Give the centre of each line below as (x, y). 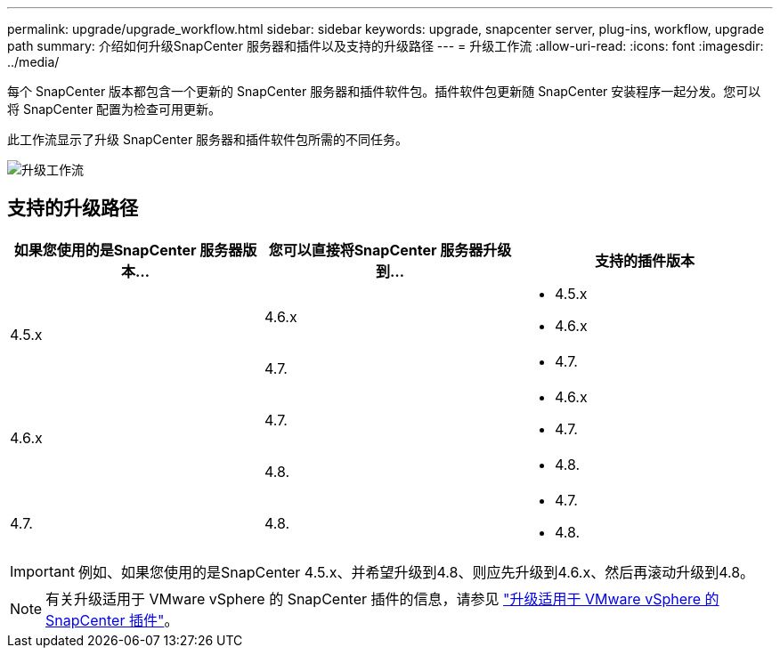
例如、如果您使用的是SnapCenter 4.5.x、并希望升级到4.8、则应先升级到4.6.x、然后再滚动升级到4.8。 (416, 572)
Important (42, 571)
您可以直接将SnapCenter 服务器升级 (390, 250)
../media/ (33, 62)
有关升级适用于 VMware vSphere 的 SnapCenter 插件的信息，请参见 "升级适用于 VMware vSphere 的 (382, 598)
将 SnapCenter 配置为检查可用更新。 (114, 109)
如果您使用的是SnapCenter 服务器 (128, 250)
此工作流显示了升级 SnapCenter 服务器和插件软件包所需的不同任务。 (208, 139)
